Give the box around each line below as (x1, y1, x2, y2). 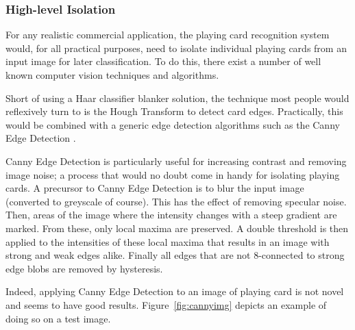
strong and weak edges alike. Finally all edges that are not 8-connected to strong (5, 248, 345, 262)
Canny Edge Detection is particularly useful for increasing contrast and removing (5, 153, 347, 168)
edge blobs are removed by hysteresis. (5, 261, 163, 275)
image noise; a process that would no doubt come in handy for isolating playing (5, 167, 340, 181)
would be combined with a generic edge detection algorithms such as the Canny (5, 117, 340, 131)
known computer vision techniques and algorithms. (5, 68, 219, 81)
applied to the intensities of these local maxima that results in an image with (5, 234, 330, 249)
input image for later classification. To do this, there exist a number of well (5, 54, 321, 68)
